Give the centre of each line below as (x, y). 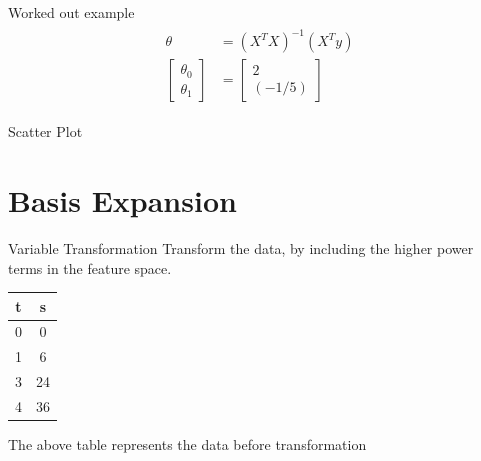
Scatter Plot (45, 131)
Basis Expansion (122, 199)
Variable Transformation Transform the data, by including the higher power (241, 247)
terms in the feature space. (90, 267)
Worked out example (71, 12)
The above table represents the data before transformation (187, 444)
